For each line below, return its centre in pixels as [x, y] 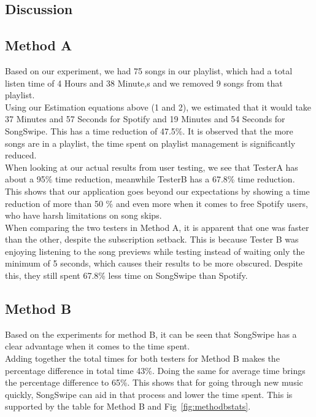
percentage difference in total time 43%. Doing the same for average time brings [155, 370]
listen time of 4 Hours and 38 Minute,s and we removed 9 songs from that [144, 83]
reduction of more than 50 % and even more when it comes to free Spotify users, [156, 203]
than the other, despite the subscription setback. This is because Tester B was [152, 239]
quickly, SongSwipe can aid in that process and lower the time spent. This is [149, 394]
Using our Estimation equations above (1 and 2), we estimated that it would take [158, 107]
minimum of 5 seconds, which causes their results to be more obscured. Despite [154, 263]
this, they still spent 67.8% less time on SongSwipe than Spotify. [126, 275]
